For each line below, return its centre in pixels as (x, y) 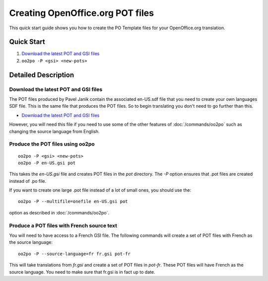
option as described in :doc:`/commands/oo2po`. (59, 212)
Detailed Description (42, 75)
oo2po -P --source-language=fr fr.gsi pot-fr (74, 254)
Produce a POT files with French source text (63, 225)
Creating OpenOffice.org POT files (81, 13)
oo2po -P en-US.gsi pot (47, 163)
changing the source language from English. (54, 131)
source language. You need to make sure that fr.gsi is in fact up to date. (82, 272)
